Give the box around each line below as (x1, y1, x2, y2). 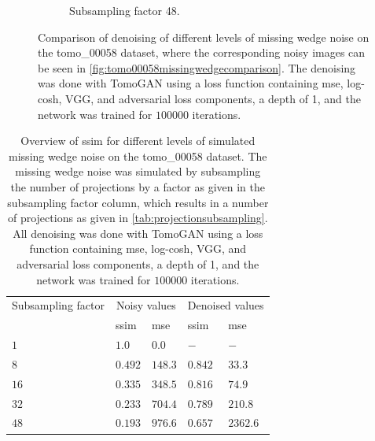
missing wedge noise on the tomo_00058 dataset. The (9, 147, 267, 164)
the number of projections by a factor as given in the (10, 178, 266, 195)
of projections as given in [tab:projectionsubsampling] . (7, 209, 268, 226)
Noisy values (116, 297, 176, 313)
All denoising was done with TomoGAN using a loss (13, 224, 263, 241)
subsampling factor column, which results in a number (7, 194, 269, 210)
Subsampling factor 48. (69, 2, 180, 18)
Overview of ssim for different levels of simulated (20, 132, 256, 149)
